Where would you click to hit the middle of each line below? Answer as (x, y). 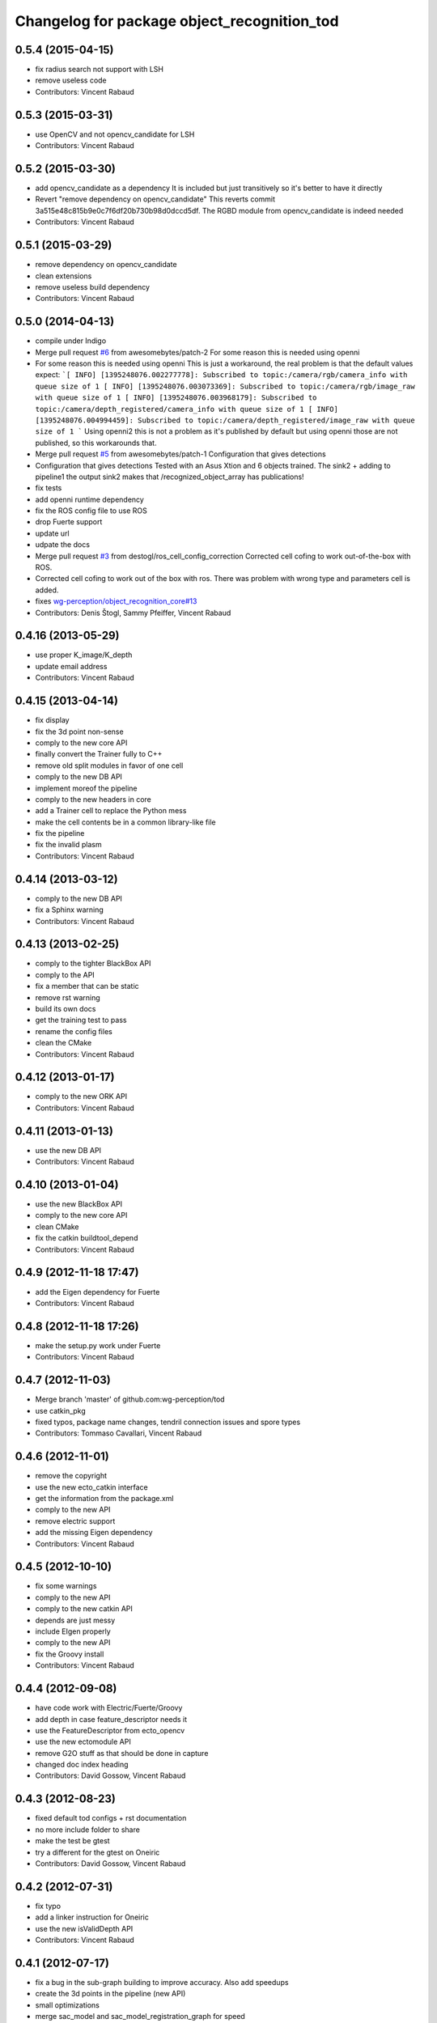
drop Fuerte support (69, 522)
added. (47, 590)
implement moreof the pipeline (86, 788)
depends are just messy (75, 1620)
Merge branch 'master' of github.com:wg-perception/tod (130, 1399)
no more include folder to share (88, 1830)
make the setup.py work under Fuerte (98, 1345)
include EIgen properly (73, 1631)
